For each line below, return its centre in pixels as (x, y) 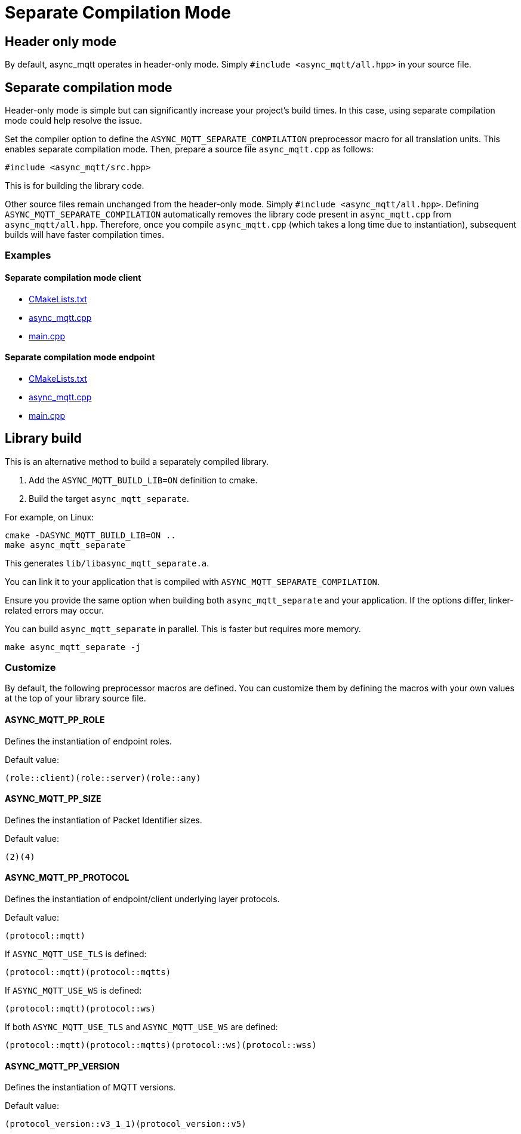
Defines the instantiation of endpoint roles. (88, 741)
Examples (28, 255)
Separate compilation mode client (73, 278)
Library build (43, 439)
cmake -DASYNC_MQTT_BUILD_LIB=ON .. (90, 535)
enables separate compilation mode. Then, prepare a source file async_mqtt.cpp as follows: (189, 149)
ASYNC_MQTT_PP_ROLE (55, 720)
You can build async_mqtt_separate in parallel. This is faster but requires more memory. (183, 629)
